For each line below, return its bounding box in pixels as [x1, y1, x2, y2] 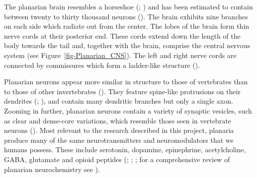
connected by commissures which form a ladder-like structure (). [4, 59, 200, 70]
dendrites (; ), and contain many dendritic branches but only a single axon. [4, 96, 233, 106]
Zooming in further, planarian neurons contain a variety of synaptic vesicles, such [4, 105, 252, 116]
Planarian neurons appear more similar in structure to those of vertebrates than [4, 76, 248, 87]
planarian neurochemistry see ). [4, 164, 100, 174]
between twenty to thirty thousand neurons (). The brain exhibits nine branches [4, 11, 248, 21]
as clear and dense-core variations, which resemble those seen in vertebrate [4, 115, 231, 125]
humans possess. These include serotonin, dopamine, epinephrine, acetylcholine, [4, 144, 246, 155]
